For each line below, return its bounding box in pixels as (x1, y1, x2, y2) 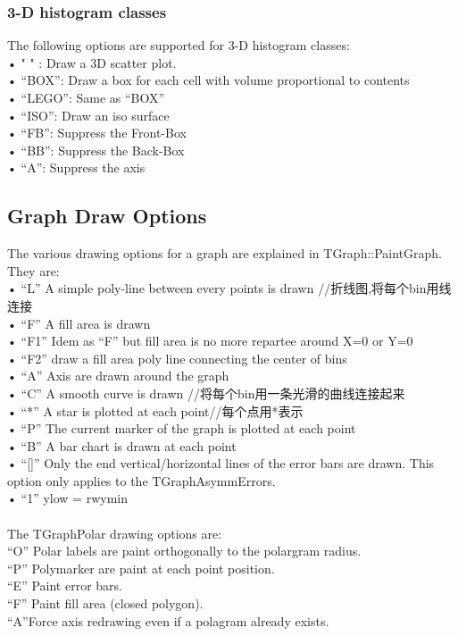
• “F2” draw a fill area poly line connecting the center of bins (7, 348, 347, 367)
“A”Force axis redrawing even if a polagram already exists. (7, 611, 329, 630)
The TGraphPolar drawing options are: (7, 523, 222, 542)
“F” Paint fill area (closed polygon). (7, 594, 204, 613)
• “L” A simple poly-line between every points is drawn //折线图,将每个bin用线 (7, 279, 452, 297)
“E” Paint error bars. (7, 576, 122, 595)
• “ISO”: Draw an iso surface (7, 105, 170, 124)
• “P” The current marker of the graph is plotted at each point (7, 419, 356, 438)
